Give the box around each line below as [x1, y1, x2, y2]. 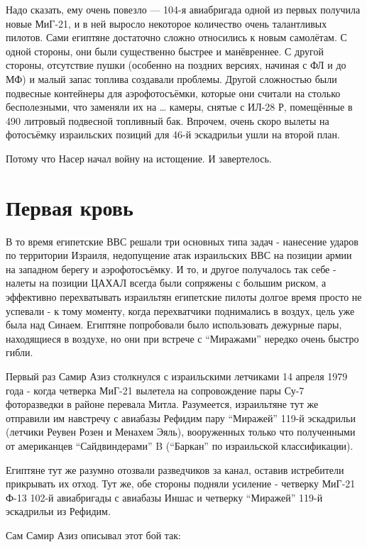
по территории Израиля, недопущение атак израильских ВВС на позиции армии [6, 248, 352, 263]
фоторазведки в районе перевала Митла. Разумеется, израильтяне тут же [6, 397, 319, 411]
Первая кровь [6, 192, 133, 221]
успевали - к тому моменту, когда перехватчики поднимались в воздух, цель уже [6, 303, 355, 318]
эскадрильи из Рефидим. [6, 504, 111, 519]
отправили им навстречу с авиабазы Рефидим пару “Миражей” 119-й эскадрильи [6, 410, 356, 425]
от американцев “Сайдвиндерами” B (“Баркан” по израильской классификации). [6, 438, 354, 453]
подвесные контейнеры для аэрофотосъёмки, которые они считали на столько [6, 85, 341, 100]
